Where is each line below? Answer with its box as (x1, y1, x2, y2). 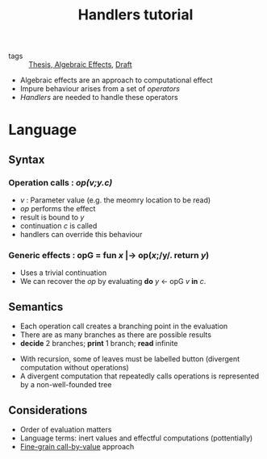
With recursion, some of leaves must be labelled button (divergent (19, 354, 240, 364)
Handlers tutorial (77, 6, 194, 24)
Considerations (8, 403, 88, 417)
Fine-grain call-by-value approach (19, 441, 135, 451)
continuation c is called (19, 221, 98, 231)
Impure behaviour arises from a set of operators (19, 84, 180, 94)
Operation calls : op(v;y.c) (8, 177, 113, 188)
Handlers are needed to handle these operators (19, 93, 179, 102)
